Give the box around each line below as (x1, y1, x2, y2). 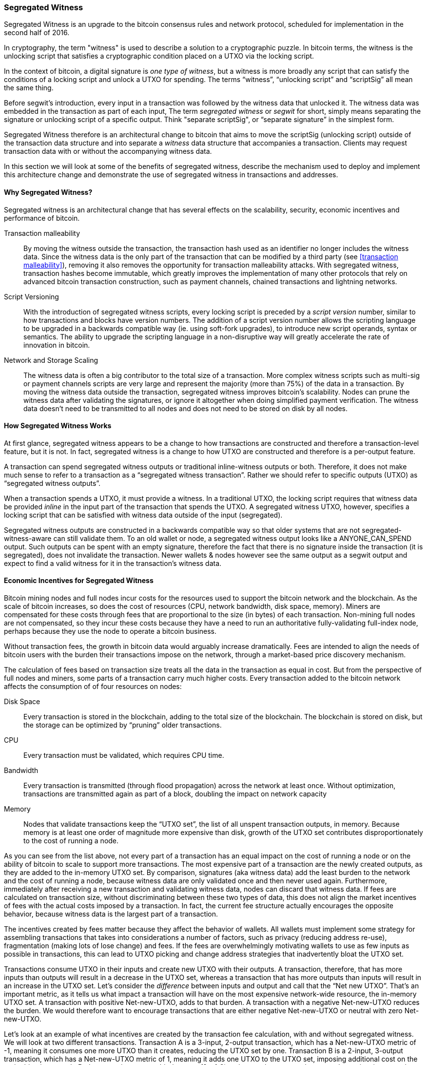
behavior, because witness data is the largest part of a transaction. (4, 910, 218, 919)
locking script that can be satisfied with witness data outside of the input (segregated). (4, 510, 283, 519)
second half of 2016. (4, 28, 70, 37)
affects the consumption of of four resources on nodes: (4, 682, 182, 691)
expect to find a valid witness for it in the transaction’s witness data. (4, 559, 222, 567)
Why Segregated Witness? (4, 188, 93, 196)
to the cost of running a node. (23, 836, 119, 845)
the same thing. (4, 84, 54, 92)
